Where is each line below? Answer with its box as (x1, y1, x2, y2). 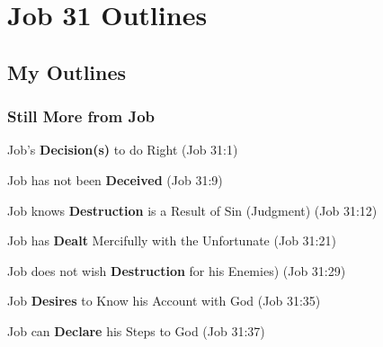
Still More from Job (7, 105, 156, 128)
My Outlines (7, 58, 127, 85)
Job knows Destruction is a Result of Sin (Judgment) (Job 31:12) (7, 200, 378, 219)
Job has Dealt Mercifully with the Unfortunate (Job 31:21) (7, 231, 336, 250)
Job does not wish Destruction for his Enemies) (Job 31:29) (7, 261, 346, 280)
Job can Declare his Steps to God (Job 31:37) (7, 321, 265, 340)
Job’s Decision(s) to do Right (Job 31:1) (7, 140, 238, 159)
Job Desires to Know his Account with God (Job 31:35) (7, 291, 321, 310)
